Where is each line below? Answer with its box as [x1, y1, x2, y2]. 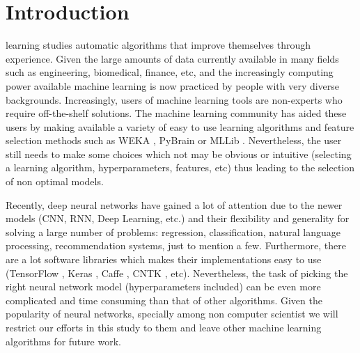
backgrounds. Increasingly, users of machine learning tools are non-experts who [6, 92, 343, 107]
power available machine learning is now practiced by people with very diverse [6, 78, 340, 93]
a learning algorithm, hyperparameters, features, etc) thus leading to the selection [6, 160, 355, 175]
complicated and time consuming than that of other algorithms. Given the [6, 292, 322, 307]
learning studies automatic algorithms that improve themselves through [6, 38, 311, 52]
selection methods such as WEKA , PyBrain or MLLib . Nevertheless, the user [6, 133, 342, 148]
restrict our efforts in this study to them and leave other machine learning [6, 320, 322, 334]
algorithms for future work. [6, 334, 121, 348]
